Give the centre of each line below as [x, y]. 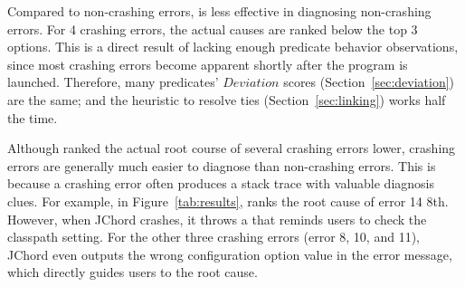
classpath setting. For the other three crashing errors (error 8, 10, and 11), [214, 237]
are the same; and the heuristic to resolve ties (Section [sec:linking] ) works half [227, 99]
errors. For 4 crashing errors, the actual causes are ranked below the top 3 [213, 29]
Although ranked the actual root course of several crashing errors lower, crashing [232, 148]
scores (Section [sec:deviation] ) [369, 82]
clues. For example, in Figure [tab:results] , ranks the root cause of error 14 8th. [228, 201]
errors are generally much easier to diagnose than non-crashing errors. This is [222, 165]
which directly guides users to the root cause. [133, 272]
